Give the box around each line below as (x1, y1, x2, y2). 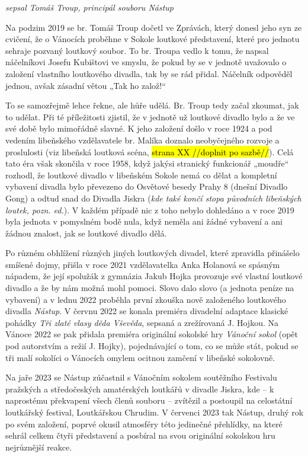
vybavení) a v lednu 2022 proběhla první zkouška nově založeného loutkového (5, 293, 286, 305)
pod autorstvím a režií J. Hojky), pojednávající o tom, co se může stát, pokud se (5, 340, 299, 352)
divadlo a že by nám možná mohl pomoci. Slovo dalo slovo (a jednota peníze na (5, 282, 294, 294)
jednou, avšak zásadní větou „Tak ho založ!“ (5, 79, 166, 91)
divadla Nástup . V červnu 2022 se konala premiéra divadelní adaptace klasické (5, 305, 288, 317)
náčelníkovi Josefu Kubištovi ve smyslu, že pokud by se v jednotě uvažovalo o (5, 56, 287, 68)
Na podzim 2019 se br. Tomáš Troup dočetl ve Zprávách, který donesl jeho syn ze (5, 21, 302, 33)
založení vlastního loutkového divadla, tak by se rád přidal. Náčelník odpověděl (5, 67, 293, 79)
